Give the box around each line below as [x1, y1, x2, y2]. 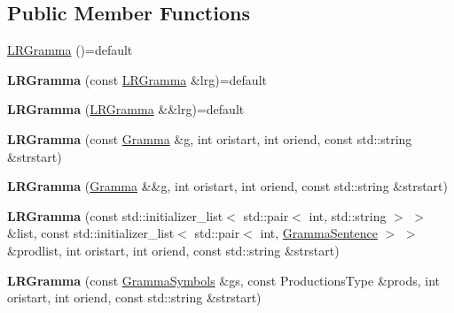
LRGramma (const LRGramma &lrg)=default [7, 70, 267, 88]
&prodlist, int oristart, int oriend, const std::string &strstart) [7, 240, 340, 259]
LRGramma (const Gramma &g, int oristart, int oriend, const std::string [7, 129, 412, 148]
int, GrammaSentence [260, 224, 378, 242]
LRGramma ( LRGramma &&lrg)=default [7, 100, 245, 118]
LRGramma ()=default [7, 41, 133, 59]
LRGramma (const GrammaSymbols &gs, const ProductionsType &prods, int [7, 271, 441, 289]
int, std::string [309, 206, 387, 225]
